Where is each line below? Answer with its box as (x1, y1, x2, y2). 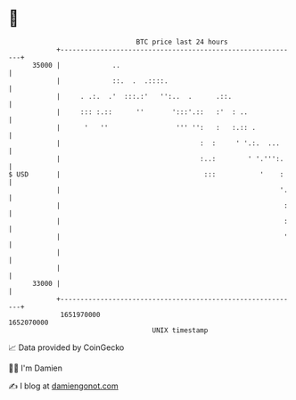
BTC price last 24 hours (136, 37, 228, 46)
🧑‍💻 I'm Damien (8, 363, 63, 373)
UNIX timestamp (152, 325, 209, 335)
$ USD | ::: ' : (8, 169, 284, 179)
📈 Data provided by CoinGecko (8, 342, 125, 353)
